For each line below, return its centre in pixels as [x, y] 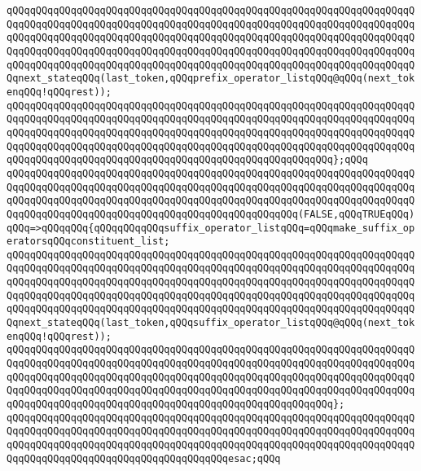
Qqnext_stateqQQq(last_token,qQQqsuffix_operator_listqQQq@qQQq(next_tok [211, 323]
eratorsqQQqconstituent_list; [88, 242]
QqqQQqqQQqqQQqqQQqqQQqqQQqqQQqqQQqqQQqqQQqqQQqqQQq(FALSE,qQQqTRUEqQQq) [211, 214]
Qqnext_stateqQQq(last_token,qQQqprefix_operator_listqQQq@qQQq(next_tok [211, 79]
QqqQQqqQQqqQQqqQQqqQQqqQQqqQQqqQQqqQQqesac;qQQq [144, 458]
